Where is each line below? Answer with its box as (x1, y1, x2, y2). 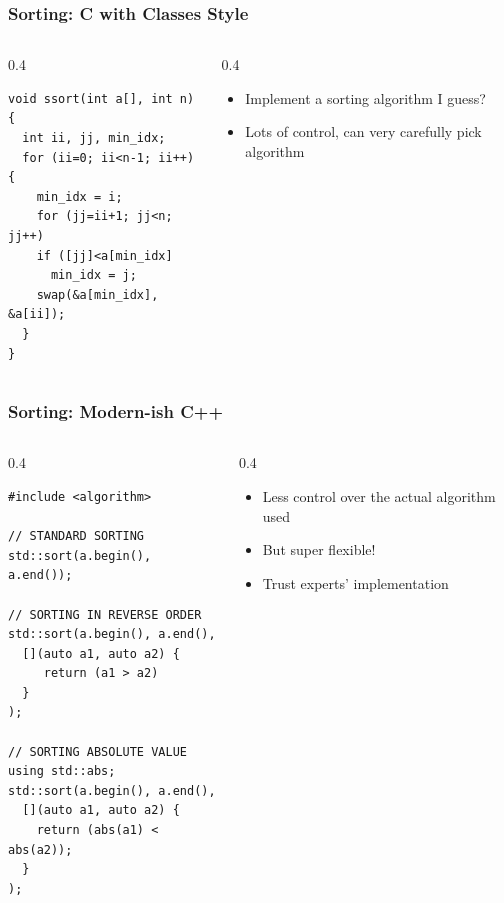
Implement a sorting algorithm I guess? (245, 87, 486, 108)
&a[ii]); (8, 307, 66, 322)
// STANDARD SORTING (8, 529, 145, 544)
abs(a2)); (8, 842, 73, 857)
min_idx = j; (50, 268, 137, 283)
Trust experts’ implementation (262, 572, 449, 593)
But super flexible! (262, 539, 376, 560)
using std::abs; (8, 764, 116, 779)
